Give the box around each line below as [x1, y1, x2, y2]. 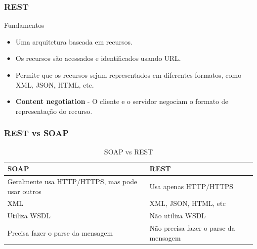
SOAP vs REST [104, 146, 153, 156]
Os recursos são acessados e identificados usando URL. [15, 53, 181, 63]
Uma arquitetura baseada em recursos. [15, 36, 132, 47]
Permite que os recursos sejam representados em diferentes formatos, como [15, 70, 242, 80]
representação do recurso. [15, 105, 92, 116]
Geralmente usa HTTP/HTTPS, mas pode [7, 176, 137, 187]
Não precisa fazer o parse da [149, 223, 235, 233]
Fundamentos [4, 20, 44, 30]
